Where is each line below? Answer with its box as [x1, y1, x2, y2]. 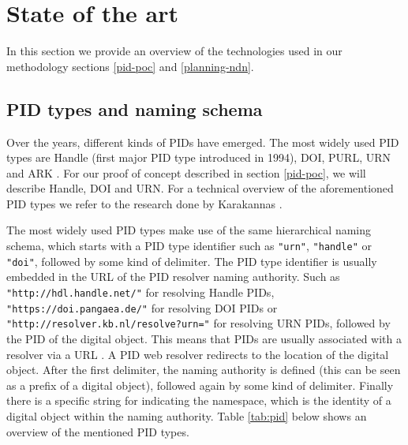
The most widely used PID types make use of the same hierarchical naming [6, 222, 372, 238]
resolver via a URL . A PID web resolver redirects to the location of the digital [6, 346, 389, 362]
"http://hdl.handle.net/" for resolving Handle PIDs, [6, 283, 275, 300]
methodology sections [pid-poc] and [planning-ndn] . [6, 58, 254, 74]
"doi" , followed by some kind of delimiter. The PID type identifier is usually [6, 252, 377, 269]
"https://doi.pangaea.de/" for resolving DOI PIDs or [6, 299, 278, 316]
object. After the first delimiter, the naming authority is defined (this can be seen [6, 361, 401, 378]
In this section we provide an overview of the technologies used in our [6, 43, 342, 59]
